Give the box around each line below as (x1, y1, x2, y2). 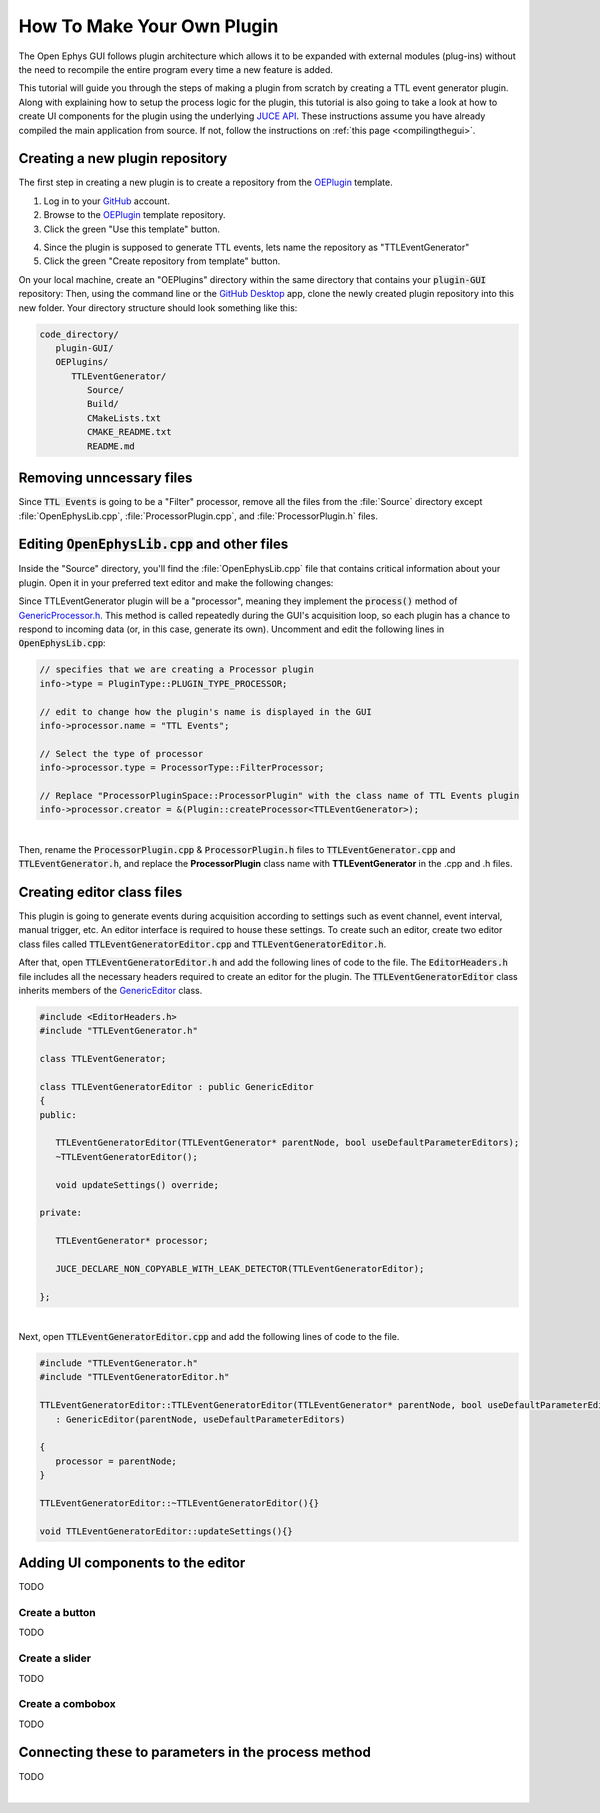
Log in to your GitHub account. (43, 195, 170, 207)
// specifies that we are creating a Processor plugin (39, 664, 314, 675)
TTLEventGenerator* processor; (55, 1235, 209, 1247)
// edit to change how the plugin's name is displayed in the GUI (39, 706, 372, 717)
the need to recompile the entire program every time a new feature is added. (18, 63, 334, 75)
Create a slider (18, 1651, 92, 1665)
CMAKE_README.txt (86, 426, 172, 438)
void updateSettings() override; (55, 1179, 220, 1190)
